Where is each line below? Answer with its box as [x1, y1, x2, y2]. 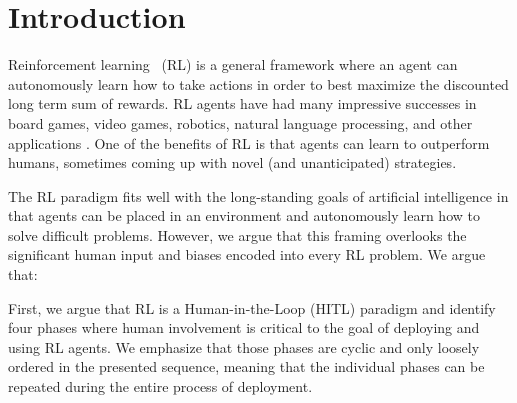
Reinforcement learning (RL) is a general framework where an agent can [8, 54, 458, 75]
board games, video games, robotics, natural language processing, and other [8, 112, 473, 133]
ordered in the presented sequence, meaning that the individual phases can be [8, 356, 485, 377]
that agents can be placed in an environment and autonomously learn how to [8, 205, 480, 226]
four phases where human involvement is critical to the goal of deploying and [8, 317, 480, 338]
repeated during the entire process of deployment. [8, 376, 313, 397]
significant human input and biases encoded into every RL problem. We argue [8, 244, 486, 265]
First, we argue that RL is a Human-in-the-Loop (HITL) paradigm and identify [8, 297, 496, 318]
